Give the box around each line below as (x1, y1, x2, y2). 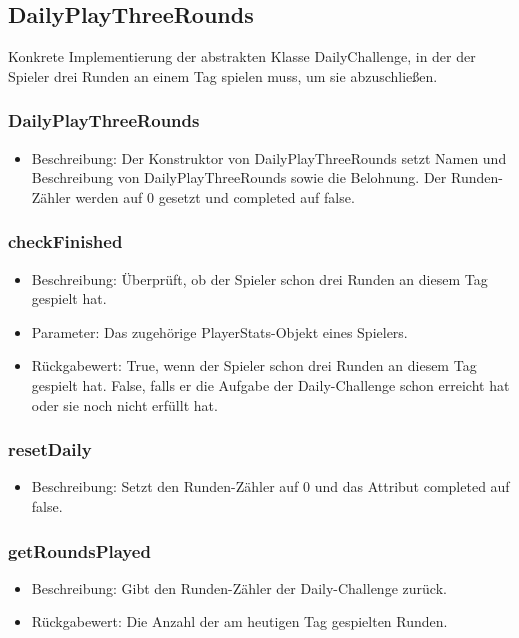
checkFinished (8, 229, 123, 254)
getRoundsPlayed (8, 538, 151, 563)
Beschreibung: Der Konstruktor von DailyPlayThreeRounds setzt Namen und (31, 147, 507, 168)
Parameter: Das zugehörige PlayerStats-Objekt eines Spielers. (31, 321, 408, 342)
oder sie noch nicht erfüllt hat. (31, 394, 218, 415)
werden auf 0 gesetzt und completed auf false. (75, 186, 355, 207)
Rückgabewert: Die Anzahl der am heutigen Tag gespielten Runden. (31, 611, 448, 632)
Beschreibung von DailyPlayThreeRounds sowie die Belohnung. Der (31, 167, 447, 188)
